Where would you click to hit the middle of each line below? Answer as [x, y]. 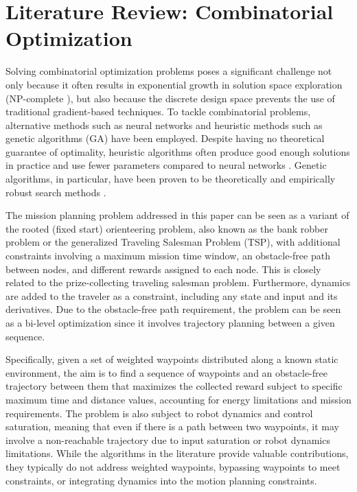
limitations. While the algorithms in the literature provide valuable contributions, [177, 453]
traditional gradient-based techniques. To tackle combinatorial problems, [158, 112]
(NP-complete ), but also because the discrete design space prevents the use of [170, 98]
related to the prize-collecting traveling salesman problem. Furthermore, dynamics [178, 282]
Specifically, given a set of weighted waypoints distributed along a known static [172, 359]
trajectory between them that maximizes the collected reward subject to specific [174, 386]
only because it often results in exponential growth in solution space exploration [174, 84]
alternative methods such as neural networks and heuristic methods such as [164, 125]
